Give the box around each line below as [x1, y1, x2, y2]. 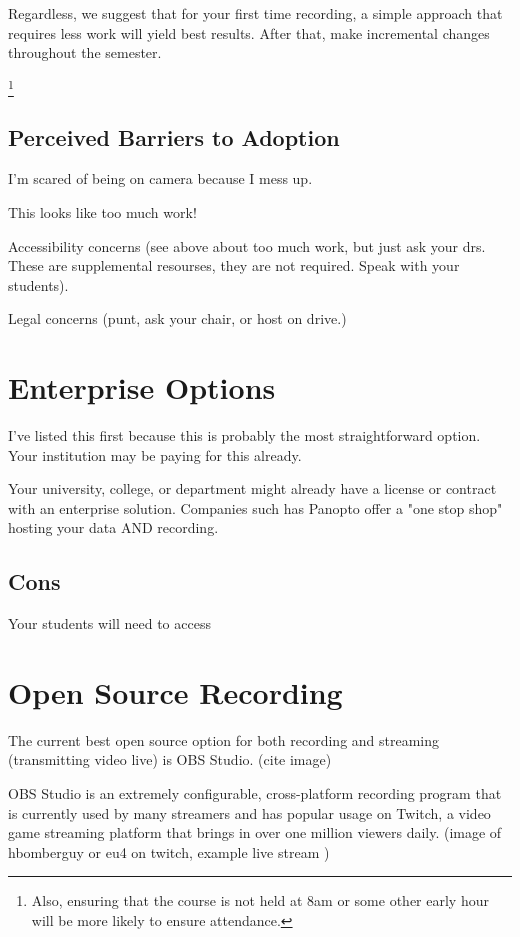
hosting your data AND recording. [8, 517, 219, 538]
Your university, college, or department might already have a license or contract [8, 478, 497, 499]
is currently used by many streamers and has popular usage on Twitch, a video [8, 802, 491, 823]
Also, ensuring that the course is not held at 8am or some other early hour [31, 890, 489, 911]
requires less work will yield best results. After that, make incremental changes [8, 22, 490, 43]
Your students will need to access [8, 613, 211, 634]
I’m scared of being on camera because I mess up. [8, 168, 313, 189]
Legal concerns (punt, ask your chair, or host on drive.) [8, 308, 347, 329]
